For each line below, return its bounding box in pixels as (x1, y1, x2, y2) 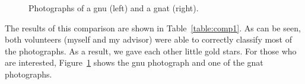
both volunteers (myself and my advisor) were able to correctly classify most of (5, 33, 293, 46)
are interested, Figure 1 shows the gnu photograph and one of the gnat (5, 56, 263, 69)
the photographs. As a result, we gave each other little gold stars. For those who (5, 44, 297, 57)
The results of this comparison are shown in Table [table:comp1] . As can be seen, (5, 21, 301, 34)
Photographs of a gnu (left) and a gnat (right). (28, 2, 199, 14)
